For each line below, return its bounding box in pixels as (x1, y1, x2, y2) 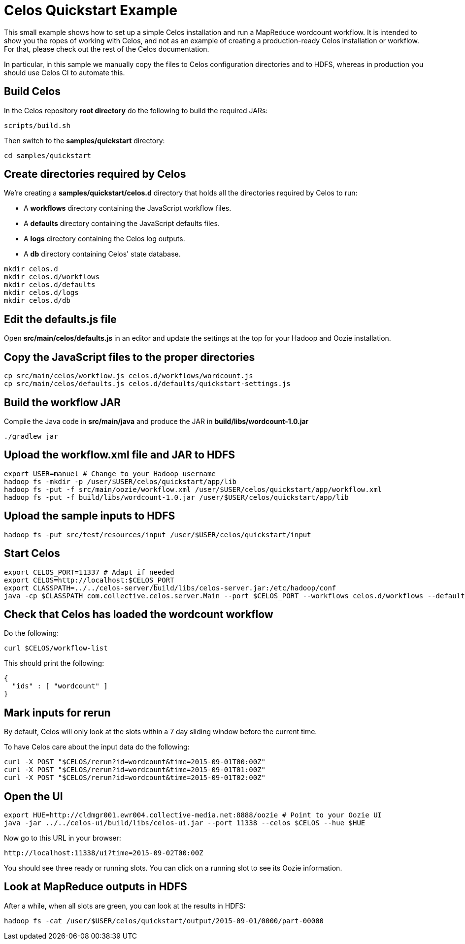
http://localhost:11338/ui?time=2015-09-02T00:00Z (4, 849, 203, 857)
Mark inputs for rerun (4, 706, 111, 719)
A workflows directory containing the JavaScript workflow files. (24, 204, 232, 213)
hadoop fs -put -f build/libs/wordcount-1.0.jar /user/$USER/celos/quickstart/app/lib (4, 493, 349, 501)
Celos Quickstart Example (4, 2, 178, 19)
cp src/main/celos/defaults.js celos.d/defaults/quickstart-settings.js (4, 380, 291, 388)
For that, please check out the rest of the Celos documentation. (4, 44, 209, 53)
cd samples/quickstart (4, 151, 92, 160)
